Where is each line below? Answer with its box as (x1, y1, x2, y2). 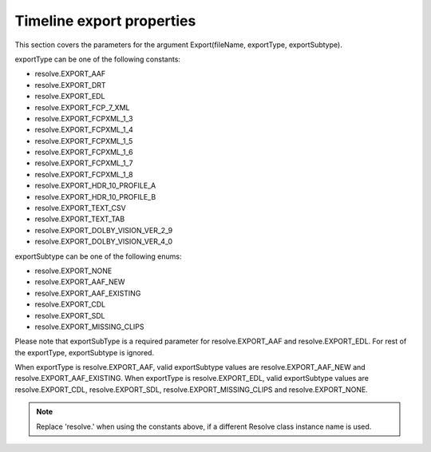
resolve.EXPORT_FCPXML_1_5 (34, 136, 133, 145)
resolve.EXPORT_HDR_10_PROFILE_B (34, 192, 156, 201)
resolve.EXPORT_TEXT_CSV (34, 204, 127, 213)
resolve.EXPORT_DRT (34, 80, 107, 89)
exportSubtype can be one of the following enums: (14, 252, 182, 261)
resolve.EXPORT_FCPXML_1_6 (34, 148, 133, 157)
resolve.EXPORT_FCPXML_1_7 (34, 158, 133, 168)
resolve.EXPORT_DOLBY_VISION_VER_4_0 (34, 236, 173, 247)
